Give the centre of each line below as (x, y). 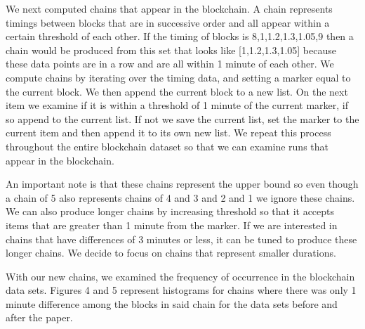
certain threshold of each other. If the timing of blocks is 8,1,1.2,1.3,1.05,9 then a (180, 36)
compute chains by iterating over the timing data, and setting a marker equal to (178, 77)
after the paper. (39, 317)
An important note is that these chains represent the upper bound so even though (182, 184)
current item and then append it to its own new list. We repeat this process (168, 133)
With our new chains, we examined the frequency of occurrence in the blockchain (180, 276)
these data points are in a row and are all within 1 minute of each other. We (170, 64)
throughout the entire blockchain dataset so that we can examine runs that (167, 146)
